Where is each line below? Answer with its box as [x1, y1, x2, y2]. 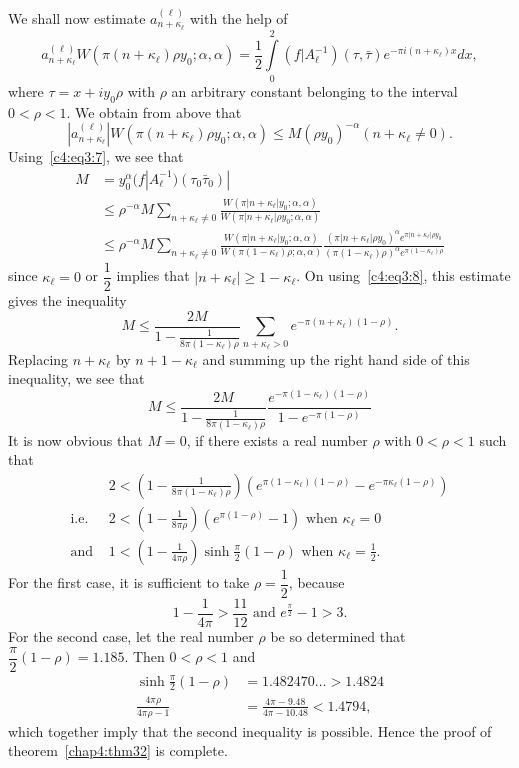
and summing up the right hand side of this [202, 348, 470, 369]
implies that [116, 265, 190, 286]
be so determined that [270, 625, 406, 646]
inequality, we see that [8, 368, 145, 389]
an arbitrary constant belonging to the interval [171, 80, 458, 101]
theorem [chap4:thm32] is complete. [8, 740, 228, 761]
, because [288, 572, 345, 593]
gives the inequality [8, 290, 127, 311]
